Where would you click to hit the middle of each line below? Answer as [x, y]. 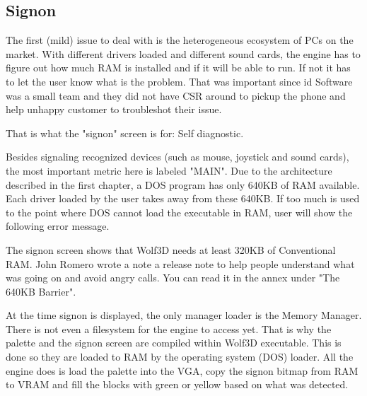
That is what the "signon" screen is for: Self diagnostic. [125, 133]
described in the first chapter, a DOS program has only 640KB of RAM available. [183, 184]
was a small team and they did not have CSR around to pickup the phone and [176, 95]
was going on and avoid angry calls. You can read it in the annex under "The [173, 278]
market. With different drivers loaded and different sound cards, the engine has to [183, 53]
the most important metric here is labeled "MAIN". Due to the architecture [169, 170]
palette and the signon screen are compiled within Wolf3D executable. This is [174, 343]
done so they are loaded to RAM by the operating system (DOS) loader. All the [180, 357]
